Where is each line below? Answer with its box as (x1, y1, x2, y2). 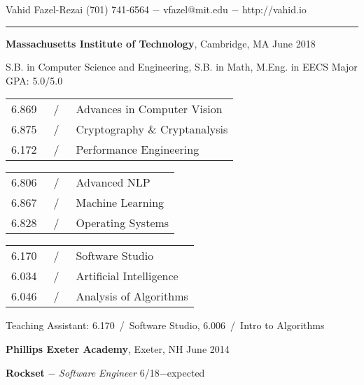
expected (167, 365, 205, 379)
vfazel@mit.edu (163, 2, 228, 16)
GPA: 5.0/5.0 (6, 73, 63, 87)
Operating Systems (76, 215, 169, 231)
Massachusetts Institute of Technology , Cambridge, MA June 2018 (6, 36, 316, 50)
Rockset (6, 365, 45, 379)
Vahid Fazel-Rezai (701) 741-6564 (6, 2, 149, 16)
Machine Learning (76, 194, 164, 211)
